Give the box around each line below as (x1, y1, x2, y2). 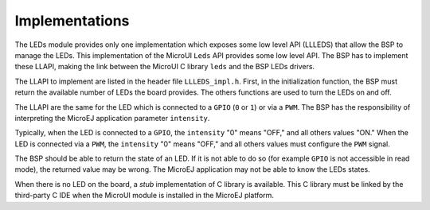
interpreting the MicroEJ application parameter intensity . (14, 113, 210, 122)
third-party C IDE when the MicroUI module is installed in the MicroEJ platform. (14, 191, 275, 200)
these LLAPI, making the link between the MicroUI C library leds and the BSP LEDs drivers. (14, 62, 315, 72)
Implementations (14, 12, 130, 29)
